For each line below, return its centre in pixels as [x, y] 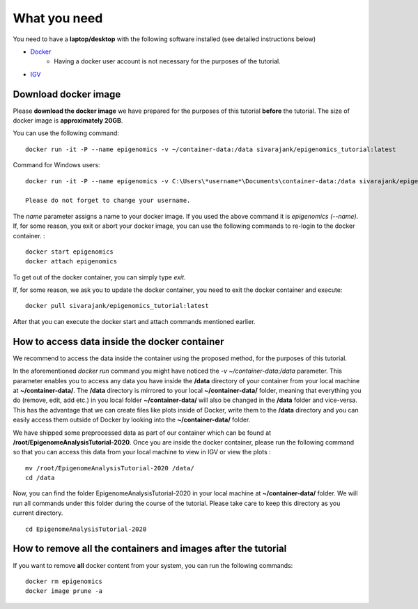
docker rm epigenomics [64, 581]
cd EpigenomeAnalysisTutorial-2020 [86, 529]
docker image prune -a [64, 591]
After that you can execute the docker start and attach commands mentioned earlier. [134, 321]
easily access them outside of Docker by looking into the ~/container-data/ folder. [132, 420]
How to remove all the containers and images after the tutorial [150, 549]
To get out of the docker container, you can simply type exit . [99, 277]
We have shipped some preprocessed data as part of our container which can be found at [142, 433]
